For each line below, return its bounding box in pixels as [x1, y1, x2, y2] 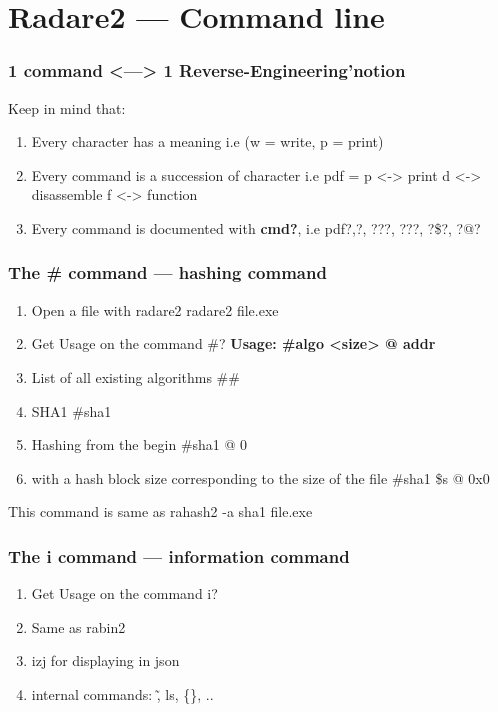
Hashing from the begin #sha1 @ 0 [31, 434, 248, 455]
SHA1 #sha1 [31, 400, 112, 421]
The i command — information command [8, 543, 350, 568]
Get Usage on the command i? [31, 583, 218, 604]
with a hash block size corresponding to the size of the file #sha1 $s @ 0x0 [31, 467, 490, 488]
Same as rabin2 [31, 616, 126, 637]
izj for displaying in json [31, 650, 180, 671]
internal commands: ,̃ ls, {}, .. [31, 683, 214, 704]
